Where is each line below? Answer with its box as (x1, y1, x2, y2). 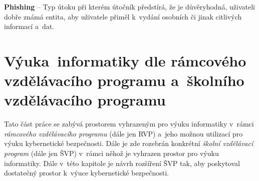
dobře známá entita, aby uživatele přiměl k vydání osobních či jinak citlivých (4, 11, 242, 21)
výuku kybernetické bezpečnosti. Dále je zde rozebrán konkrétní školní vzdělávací (4, 138, 253, 148)
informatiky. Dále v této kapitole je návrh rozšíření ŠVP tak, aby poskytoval (4, 157, 240, 168)
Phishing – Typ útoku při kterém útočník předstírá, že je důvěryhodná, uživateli (4, 1, 255, 11)
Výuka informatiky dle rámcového (4, 50, 246, 70)
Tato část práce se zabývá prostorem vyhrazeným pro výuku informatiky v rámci (4, 118, 254, 129)
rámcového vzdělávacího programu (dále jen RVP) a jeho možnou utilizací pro (4, 128, 243, 138)
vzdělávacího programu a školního (4, 70, 244, 90)
